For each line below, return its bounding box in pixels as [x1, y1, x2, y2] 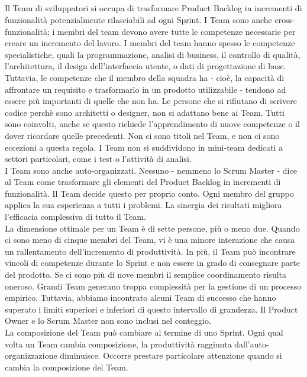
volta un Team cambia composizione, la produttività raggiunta [5, 337, 232, 350]
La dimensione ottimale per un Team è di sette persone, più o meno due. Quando [5, 222, 300, 234]
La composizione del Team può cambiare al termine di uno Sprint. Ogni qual [5, 326, 283, 339]
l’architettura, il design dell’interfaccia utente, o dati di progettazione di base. [5, 60, 286, 72]
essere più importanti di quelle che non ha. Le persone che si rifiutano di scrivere [5, 95, 297, 107]
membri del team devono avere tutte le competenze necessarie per [57, 25, 296, 37]
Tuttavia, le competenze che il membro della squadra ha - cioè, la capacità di [5, 71, 285, 83]
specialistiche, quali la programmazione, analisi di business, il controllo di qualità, [5, 48, 300, 60]
